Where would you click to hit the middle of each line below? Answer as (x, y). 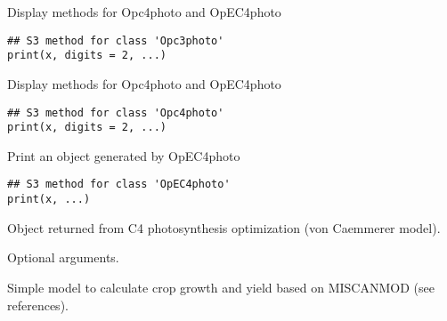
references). (38, 305)
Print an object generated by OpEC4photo (124, 155)
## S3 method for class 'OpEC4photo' (119, 185)
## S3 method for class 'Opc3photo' (116, 40)
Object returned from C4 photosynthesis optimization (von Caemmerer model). (224, 227)
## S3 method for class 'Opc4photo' (116, 112)
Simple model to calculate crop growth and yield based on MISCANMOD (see (221, 287)
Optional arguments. (63, 257)
